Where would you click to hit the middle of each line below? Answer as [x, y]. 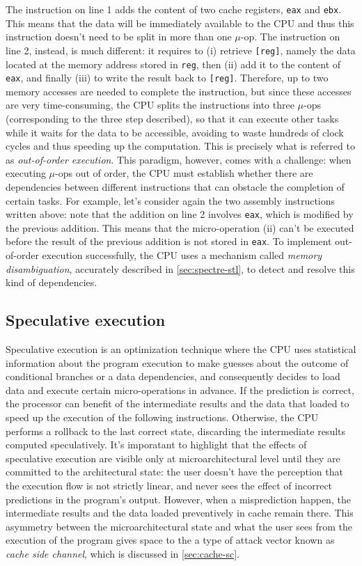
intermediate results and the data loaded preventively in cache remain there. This [180, 513]
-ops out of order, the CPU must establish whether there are [184, 173]
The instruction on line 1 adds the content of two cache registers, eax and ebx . [174, 9]
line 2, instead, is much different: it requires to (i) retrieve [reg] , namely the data [181, 50]
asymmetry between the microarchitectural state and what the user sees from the [179, 526]
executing [26, 173]
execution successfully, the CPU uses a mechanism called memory [182, 255]
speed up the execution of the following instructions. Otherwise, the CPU [162, 417]
